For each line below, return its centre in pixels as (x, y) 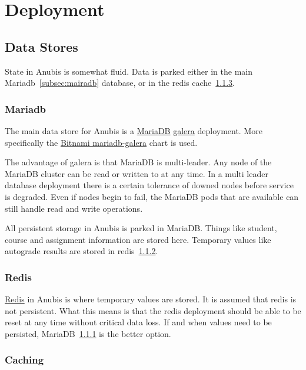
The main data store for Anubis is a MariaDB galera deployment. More (134, 130)
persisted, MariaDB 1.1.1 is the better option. (88, 333)
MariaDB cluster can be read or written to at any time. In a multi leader (137, 173)
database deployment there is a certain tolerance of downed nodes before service (149, 185)
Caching (24, 360)
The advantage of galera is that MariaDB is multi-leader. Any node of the (138, 162)
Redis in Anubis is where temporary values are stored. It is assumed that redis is (151, 299)
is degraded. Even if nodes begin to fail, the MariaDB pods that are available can (152, 196)
